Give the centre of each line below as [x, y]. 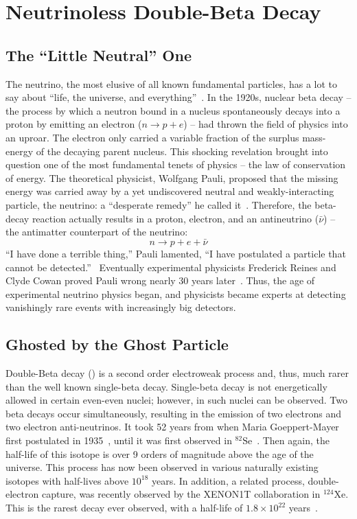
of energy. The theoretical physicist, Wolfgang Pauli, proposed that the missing [172, 177]
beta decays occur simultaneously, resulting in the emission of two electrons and [174, 413]
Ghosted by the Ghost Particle [117, 344]
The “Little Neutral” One [99, 55]
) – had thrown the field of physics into [266, 124]
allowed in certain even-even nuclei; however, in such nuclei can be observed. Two [176, 400]
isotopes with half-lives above [67, 480]
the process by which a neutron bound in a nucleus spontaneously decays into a [173, 110]
